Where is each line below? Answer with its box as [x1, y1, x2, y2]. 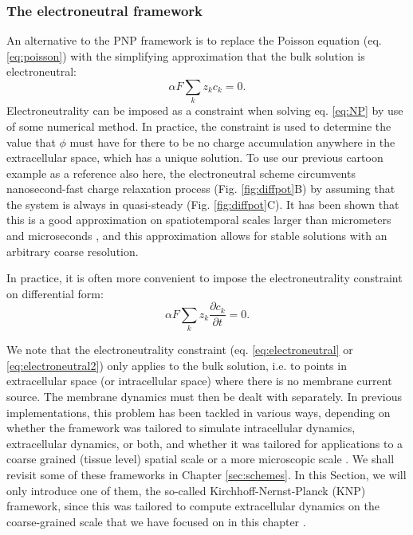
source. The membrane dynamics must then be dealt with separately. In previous [6, 388, 402, 405]
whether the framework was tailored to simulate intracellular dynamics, [6, 419, 356, 436]
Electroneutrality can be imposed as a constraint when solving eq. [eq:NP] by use [6, 102, 403, 119]
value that [6, 133, 56, 150]
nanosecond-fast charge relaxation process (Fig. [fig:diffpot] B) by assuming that [6, 180, 395, 197]
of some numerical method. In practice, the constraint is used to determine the [6, 117, 391, 134]
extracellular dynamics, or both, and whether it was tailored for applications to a [6, 435, 403, 451]
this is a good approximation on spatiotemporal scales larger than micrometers [6, 211, 391, 228]
